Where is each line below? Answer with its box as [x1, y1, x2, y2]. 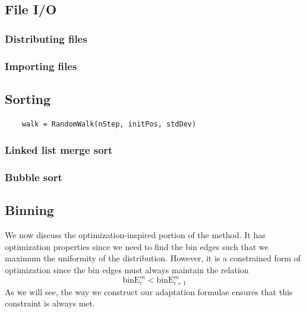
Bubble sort [5, 170, 62, 185]
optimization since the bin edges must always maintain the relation [5, 263, 249, 276]
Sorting [5, 89, 51, 108]
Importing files [5, 58, 77, 73]
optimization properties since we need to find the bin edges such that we [5, 240, 269, 252]
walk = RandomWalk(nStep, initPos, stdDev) [21, 119, 197, 128]
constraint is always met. [5, 297, 95, 309]
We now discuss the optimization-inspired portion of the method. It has [5, 229, 266, 241]
